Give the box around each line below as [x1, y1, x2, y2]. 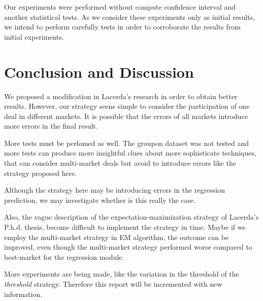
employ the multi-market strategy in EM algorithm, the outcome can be [4, 231, 229, 242]
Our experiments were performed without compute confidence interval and [4, 2, 236, 12]
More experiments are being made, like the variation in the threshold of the [4, 268, 239, 279]
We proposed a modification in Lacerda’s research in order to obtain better [4, 91, 238, 101]
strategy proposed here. [4, 167, 77, 178]
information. [4, 288, 43, 299]
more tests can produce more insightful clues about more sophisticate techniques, [4, 147, 256, 158]
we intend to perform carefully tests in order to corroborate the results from [4, 21, 241, 32]
